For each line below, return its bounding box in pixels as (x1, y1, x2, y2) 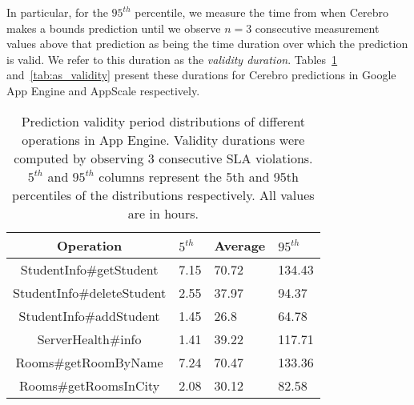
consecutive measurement (255, 19, 380, 36)
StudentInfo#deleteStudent (13, 283, 167, 302)
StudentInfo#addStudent (18, 306, 160, 325)
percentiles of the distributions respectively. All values (12, 185, 315, 204)
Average (214, 235, 266, 255)
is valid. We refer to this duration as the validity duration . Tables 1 (6, 50, 338, 67)
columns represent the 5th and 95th (98, 166, 299, 186)
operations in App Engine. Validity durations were (22, 130, 305, 149)
